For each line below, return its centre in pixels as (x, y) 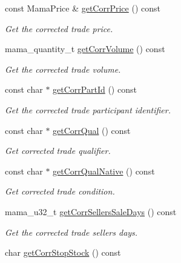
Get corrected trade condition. (60, 191)
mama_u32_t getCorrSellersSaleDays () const (91, 211)
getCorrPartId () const (95, 89)
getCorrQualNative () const (104, 171)
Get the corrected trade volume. (63, 69)
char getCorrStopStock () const (63, 252)
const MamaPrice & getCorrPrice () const (83, 8)
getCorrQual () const (92, 130)
